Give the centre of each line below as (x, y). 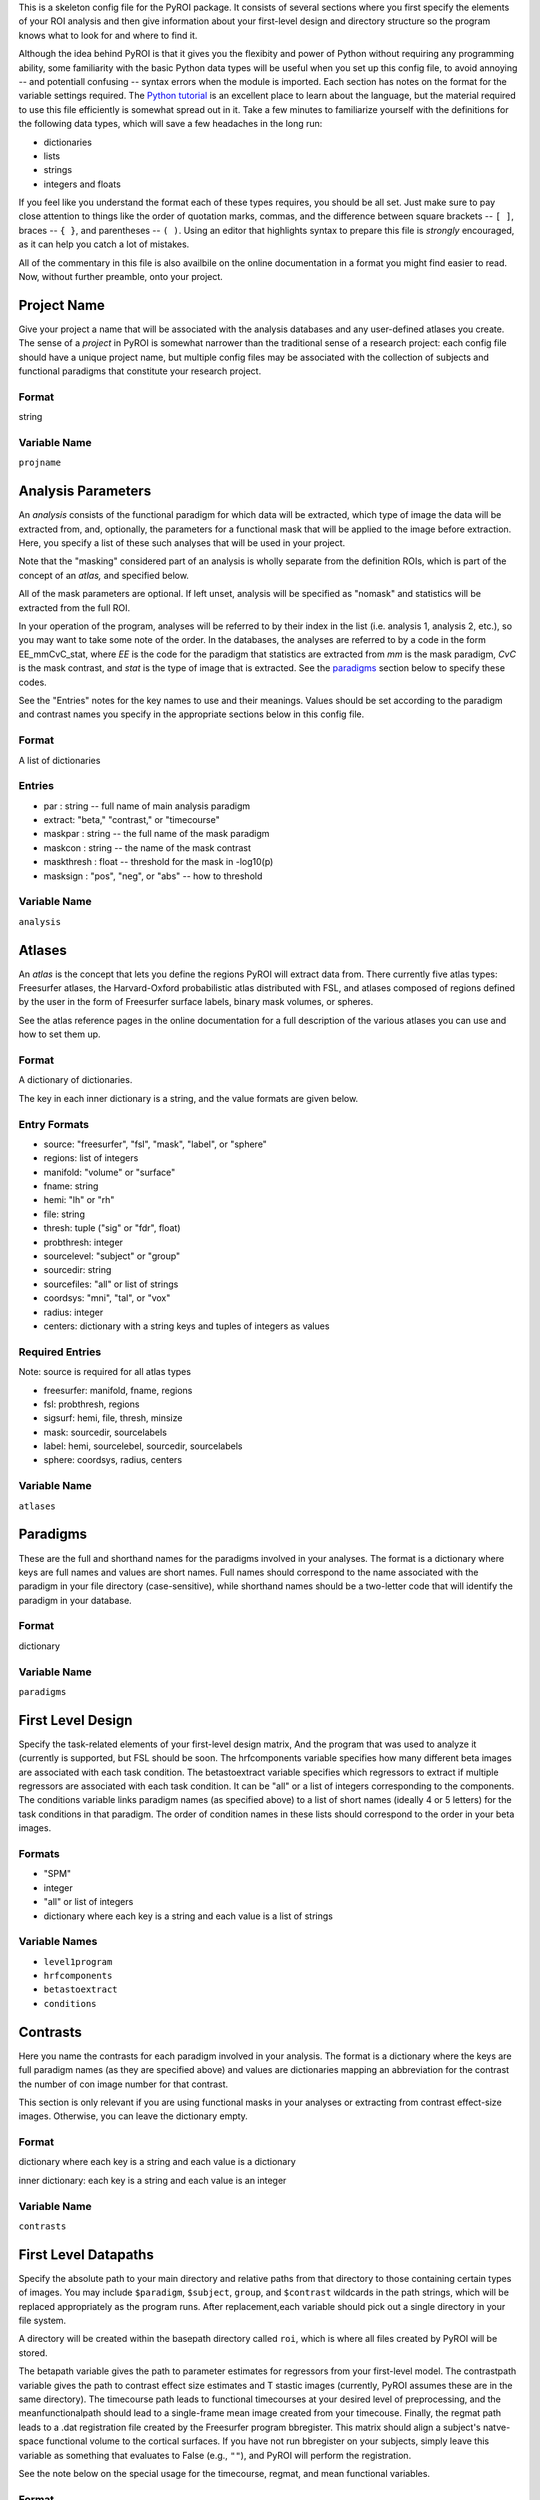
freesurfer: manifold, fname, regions (118, 1390)
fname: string (71, 1186)
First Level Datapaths (86, 2254)
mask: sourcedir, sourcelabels (105, 1432)
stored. (33, 2352)
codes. (32, 682)
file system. (42, 2321)
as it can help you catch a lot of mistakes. (104, 244)
